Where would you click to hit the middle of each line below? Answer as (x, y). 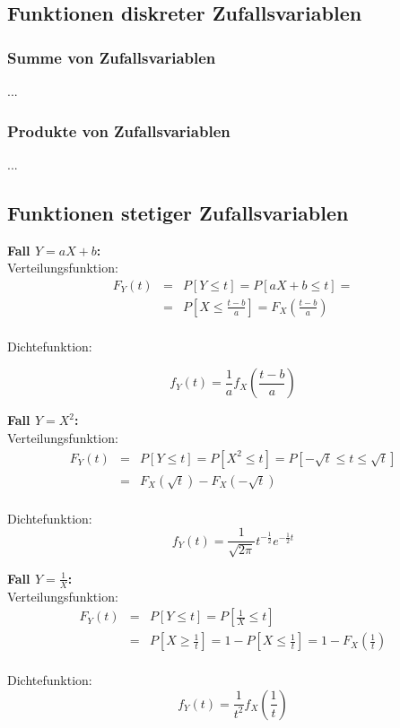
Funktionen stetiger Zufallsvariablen (178, 212)
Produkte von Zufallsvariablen (119, 130)
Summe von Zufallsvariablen (112, 57)
